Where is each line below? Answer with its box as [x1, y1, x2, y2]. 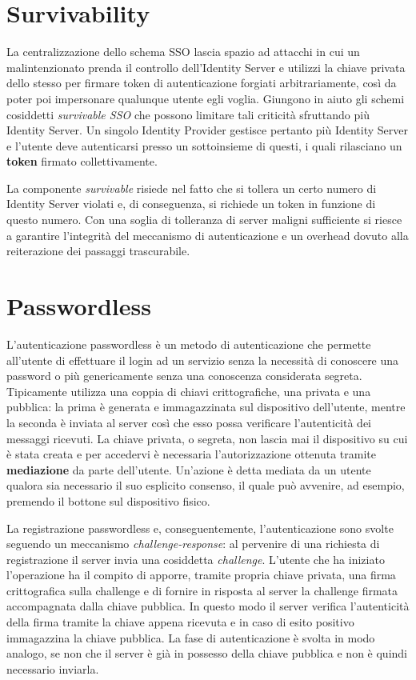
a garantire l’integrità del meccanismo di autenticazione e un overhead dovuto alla [6, 226, 409, 243]
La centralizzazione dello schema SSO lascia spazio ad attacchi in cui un [6, 43, 360, 60]
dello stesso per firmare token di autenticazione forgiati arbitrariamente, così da [6, 74, 397, 91]
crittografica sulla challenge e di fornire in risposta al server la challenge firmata [6, 582, 398, 598]
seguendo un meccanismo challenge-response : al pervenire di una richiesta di [6, 535, 380, 552]
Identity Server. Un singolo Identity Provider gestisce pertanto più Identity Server [6, 122, 408, 138]
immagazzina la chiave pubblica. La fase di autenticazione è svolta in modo [6, 629, 375, 646]
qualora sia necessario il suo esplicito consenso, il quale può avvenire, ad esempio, [6, 477, 405, 494]
